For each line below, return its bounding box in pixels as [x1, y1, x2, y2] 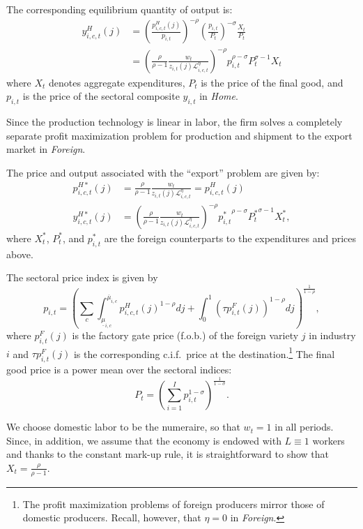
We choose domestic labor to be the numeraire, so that [6, 419, 240, 434]
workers [312, 433, 345, 447]
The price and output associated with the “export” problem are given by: [6, 165, 320, 179]
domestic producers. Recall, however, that [22, 510, 201, 525]
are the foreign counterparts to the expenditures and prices [104, 230, 356, 245]
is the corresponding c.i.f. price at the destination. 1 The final [73, 344, 335, 361]
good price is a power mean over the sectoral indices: [6, 362, 232, 377]
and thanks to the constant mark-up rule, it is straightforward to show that [6, 447, 329, 461]
